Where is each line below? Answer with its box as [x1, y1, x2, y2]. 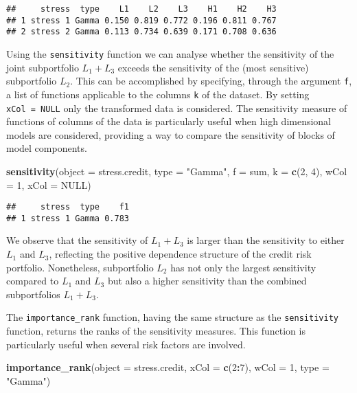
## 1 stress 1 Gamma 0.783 [6, 213, 129, 223]
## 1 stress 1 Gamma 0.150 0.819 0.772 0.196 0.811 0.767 [6, 15, 277, 25]
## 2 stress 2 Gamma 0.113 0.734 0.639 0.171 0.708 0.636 [6, 27, 277, 37]
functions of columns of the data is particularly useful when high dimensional [6, 114, 332, 128]
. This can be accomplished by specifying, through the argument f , [70, 74, 352, 88]
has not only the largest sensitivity [170, 260, 316, 274]
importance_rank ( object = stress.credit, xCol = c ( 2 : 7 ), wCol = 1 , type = [6, 360, 330, 374]
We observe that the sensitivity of [6, 233, 148, 247]
